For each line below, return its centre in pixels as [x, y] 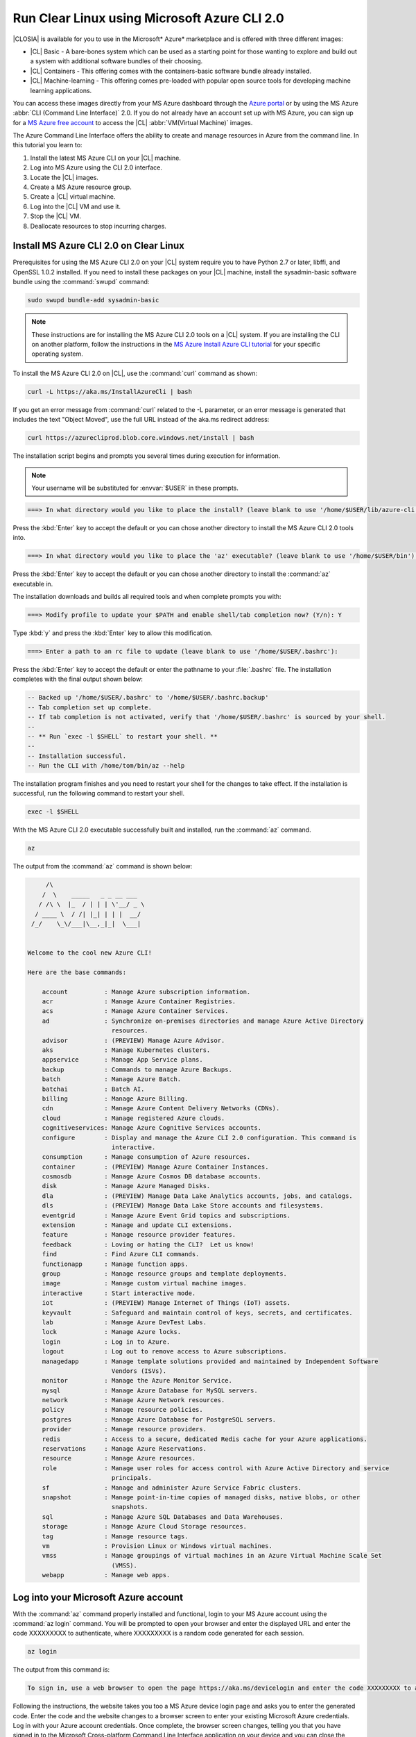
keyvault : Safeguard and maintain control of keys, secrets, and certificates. [197, 1312]
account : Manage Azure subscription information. [146, 991]
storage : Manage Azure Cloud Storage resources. [145, 1526]
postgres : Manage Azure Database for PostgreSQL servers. [159, 1419]
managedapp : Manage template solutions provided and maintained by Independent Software [210, 1361]
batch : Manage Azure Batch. [112, 1079]
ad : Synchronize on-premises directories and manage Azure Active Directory [203, 1021]
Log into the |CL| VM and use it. [76, 206]
